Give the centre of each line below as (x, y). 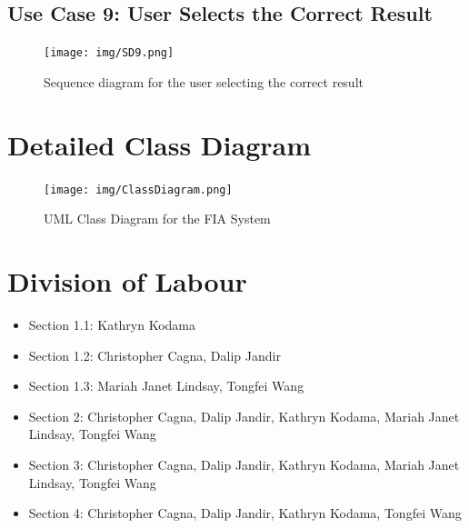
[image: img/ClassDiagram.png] (138, 189)
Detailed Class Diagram (159, 144)
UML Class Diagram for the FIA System (157, 219)
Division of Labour (127, 281)
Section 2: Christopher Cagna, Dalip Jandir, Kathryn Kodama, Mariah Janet (244, 416)
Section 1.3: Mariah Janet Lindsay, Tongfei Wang (166, 386)
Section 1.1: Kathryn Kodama (112, 324)
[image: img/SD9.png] (109, 53)
